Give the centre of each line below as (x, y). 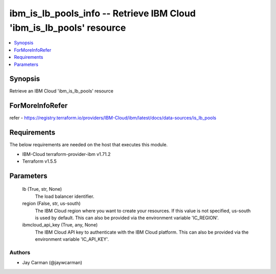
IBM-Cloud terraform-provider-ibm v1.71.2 (66, 154)
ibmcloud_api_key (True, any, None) (60, 225)
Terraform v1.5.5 (40, 162)
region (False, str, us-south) (52, 203)
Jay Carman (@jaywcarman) (52, 263)
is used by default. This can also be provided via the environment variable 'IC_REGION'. (127, 218)
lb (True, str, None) (42, 189)
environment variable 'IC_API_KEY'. (72, 239)
